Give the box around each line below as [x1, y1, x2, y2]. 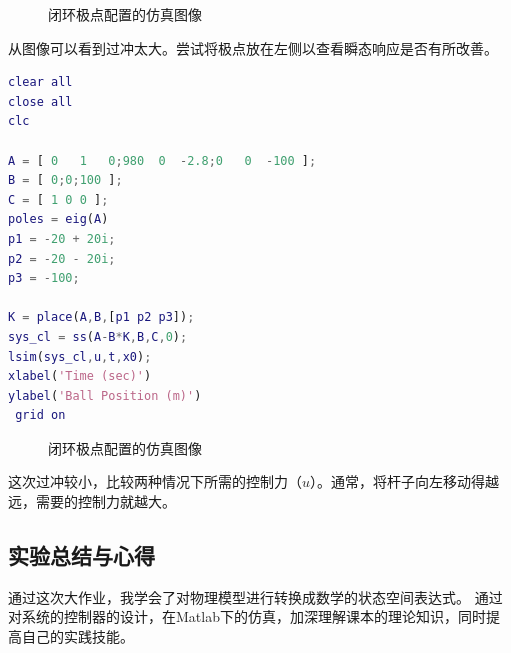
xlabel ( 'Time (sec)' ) [8, 369, 152, 384]
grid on [15, 408, 66, 423]
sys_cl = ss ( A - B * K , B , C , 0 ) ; [8, 329, 188, 344]
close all [8, 94, 73, 109]
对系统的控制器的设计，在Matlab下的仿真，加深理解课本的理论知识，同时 [8, 606, 486, 627]
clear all [8, 75, 73, 90]
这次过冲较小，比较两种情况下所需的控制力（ [8, 471, 302, 492]
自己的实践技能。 [21, 626, 134, 647]
